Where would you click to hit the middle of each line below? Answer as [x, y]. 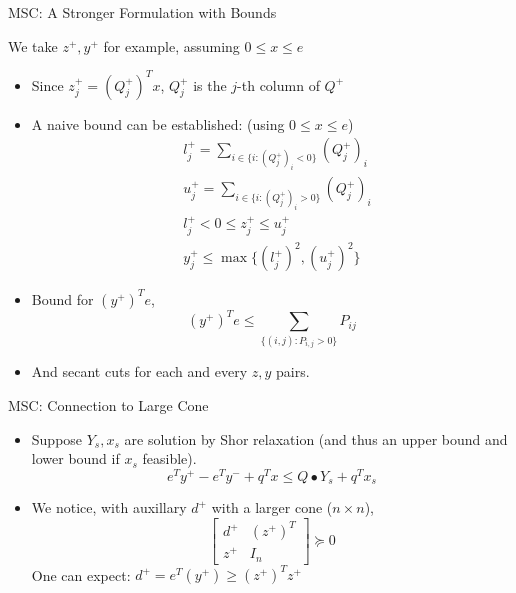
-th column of [278, 84]
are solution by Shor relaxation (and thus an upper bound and [316, 438]
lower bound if [75, 458]
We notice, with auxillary [109, 507]
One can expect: [81, 574]
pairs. [293, 371]
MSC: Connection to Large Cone [108, 404]
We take [33, 45]
